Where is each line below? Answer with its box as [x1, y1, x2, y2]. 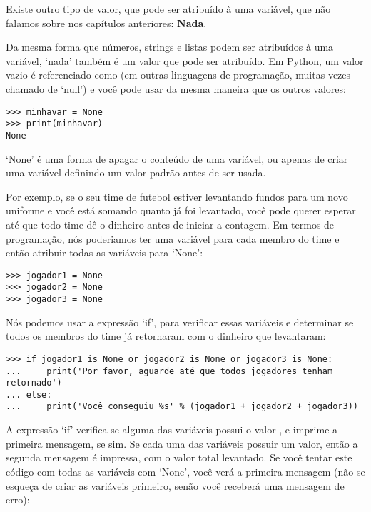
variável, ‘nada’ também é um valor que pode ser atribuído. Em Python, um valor [6, 53, 364, 68]
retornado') [6, 378, 62, 388]
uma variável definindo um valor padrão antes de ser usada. [6, 165, 266, 180]
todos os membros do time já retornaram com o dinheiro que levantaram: [6, 328, 326, 343]
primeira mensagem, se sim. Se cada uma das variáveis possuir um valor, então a [6, 436, 358, 451]
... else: [6, 389, 52, 400]
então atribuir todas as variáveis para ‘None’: [6, 245, 203, 260]
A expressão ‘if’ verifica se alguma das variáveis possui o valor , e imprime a [6, 422, 338, 437]
